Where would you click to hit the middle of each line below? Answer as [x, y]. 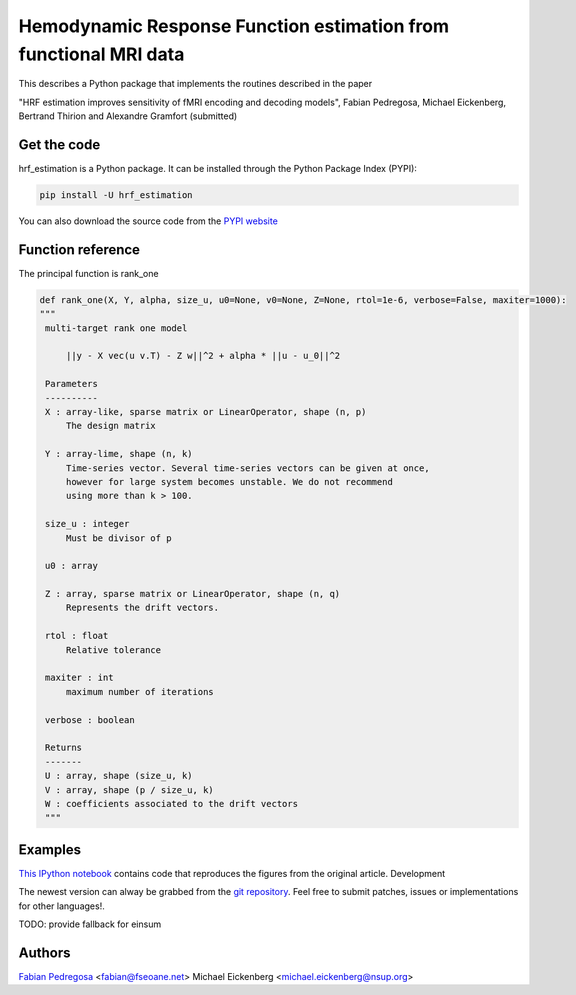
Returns [64, 748]
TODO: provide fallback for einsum [90, 924]
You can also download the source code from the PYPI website [148, 221]
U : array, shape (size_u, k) [119, 776]
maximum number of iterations [139, 691]
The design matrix [111, 426]
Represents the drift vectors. [142, 608]
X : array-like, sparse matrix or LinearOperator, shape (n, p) [206, 412]
